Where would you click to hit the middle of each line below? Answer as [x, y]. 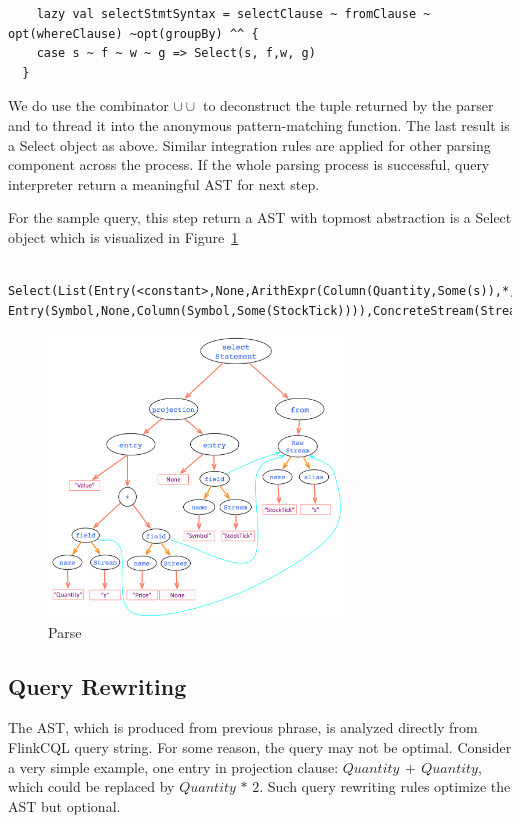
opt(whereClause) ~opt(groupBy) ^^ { [133, 33]
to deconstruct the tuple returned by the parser [348, 105]
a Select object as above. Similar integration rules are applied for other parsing [249, 144]
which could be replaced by [91, 786]
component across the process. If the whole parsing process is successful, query [249, 164]
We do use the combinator [88, 105]
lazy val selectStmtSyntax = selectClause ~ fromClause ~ [233, 14]
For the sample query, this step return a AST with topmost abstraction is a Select [260, 217]
